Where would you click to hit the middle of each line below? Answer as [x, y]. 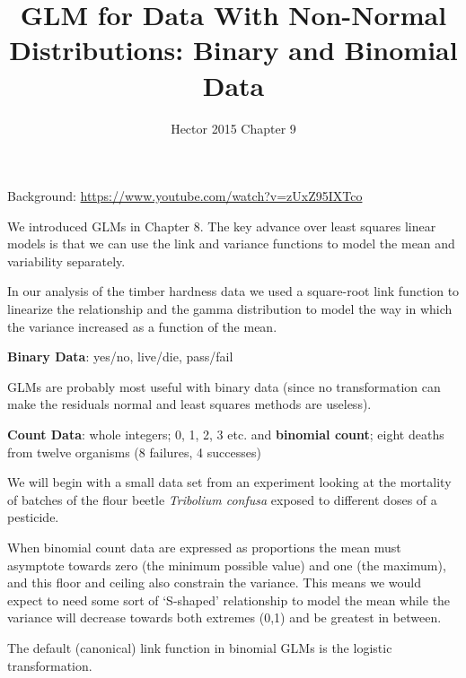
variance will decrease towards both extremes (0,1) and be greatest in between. [224, 617]
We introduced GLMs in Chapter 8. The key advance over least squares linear [222, 226]
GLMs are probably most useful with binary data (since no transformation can [224, 386]
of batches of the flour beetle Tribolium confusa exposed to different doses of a [222, 499]
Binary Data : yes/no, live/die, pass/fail [120, 356]
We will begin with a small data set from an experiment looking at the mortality [229, 482]
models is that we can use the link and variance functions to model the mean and [231, 243]
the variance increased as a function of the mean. [142, 326]
